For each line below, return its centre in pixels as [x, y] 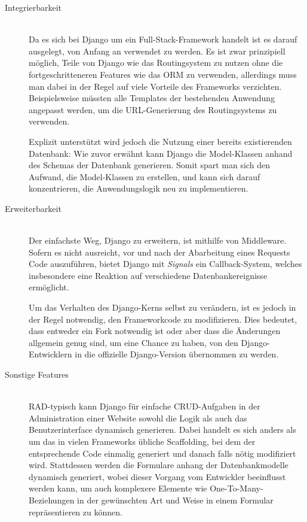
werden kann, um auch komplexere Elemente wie [118, 488]
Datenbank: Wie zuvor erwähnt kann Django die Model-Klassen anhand [161, 153]
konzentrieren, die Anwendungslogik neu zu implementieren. [139, 188]
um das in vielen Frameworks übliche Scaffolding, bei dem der [142, 441]
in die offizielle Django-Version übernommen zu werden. [177, 354]
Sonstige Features [37, 374]
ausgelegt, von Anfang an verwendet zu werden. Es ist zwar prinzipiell [157, 51]
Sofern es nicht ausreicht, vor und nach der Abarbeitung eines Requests [159, 252]
